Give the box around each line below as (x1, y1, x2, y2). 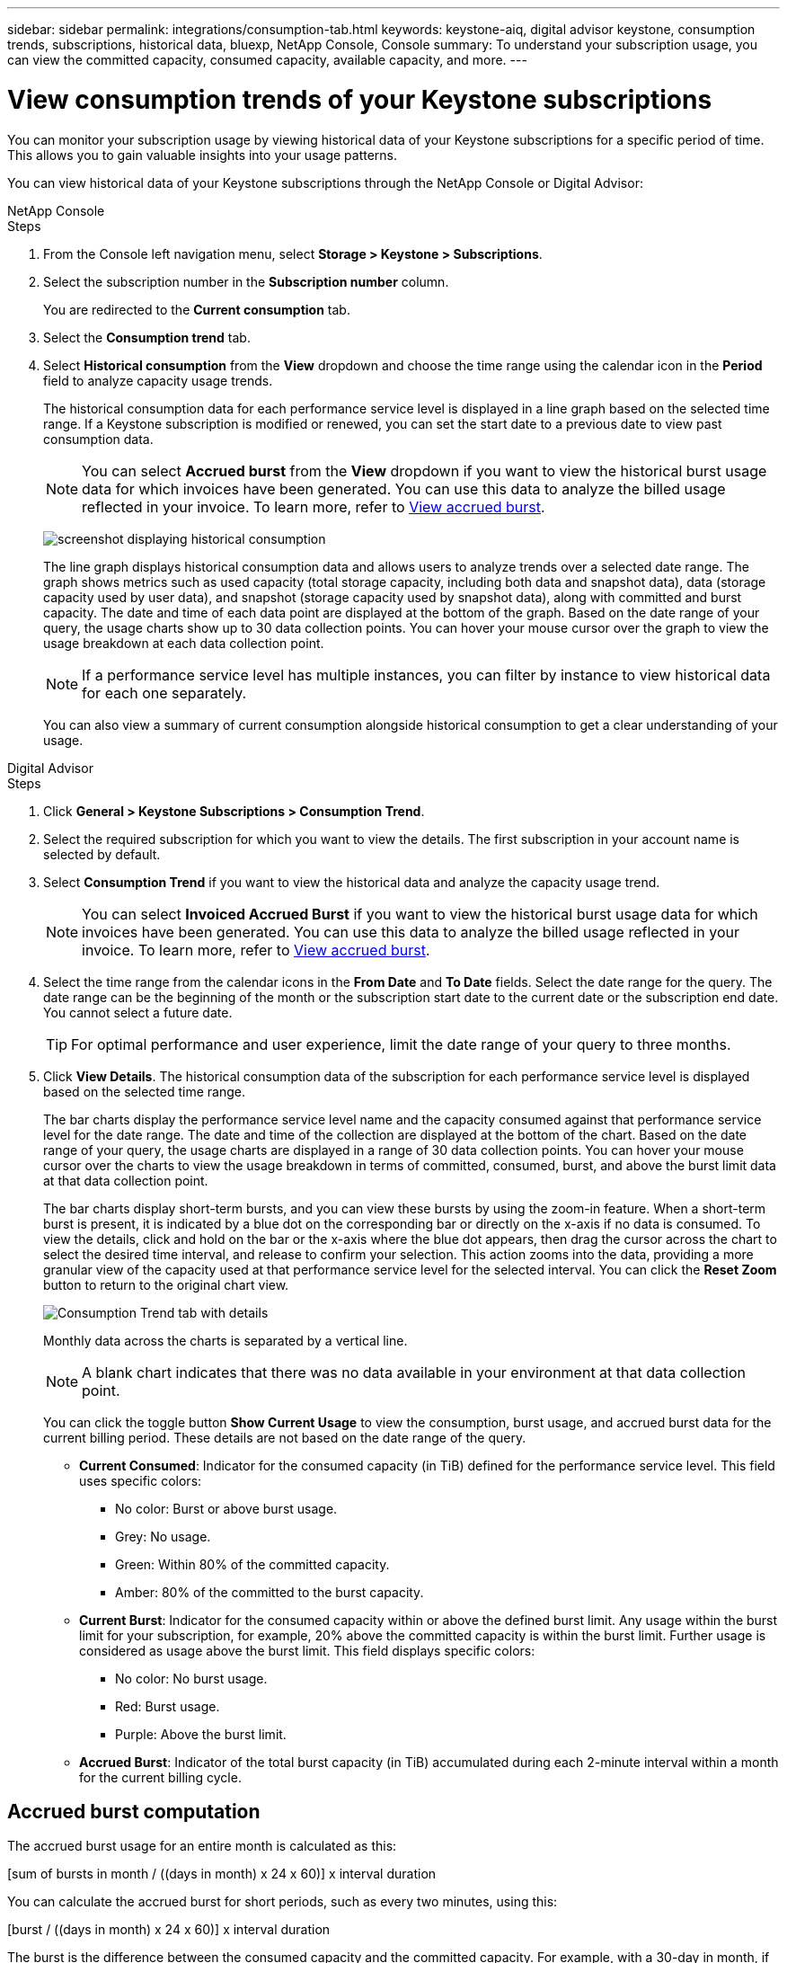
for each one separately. (82, 683, 247, 702)
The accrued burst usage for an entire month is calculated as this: (7, 1838, 397, 1854)
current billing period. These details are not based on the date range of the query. (43, 1429, 526, 1445)
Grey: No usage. (115, 1528, 211, 1544)
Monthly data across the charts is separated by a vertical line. (43, 1332, 408, 1348)
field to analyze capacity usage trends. (43, 372, 273, 388)
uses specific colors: (79, 1472, 202, 1488)
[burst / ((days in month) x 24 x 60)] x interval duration (7, 1922, 331, 1938)
